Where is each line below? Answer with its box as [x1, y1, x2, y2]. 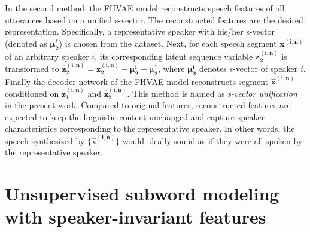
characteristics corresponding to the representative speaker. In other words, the [5, 122, 295, 135]
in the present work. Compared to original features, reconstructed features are [5, 99, 291, 111]
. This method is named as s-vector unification [127, 87, 297, 99]
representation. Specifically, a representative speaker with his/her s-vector [5, 25, 275, 38]
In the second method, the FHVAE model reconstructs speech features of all [5, 2, 285, 14]
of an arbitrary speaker [5, 50, 89, 62]
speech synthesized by [5, 134, 85, 146]
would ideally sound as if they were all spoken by [122, 134, 303, 146]
